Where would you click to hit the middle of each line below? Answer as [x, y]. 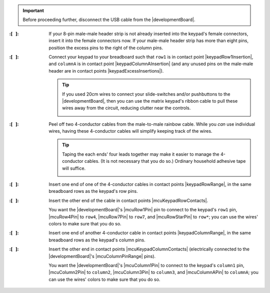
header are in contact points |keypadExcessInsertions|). [106, 71]
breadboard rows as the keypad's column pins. [97, 240]
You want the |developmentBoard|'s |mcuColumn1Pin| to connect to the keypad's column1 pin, [146, 265]
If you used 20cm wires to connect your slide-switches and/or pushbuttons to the [146, 94]
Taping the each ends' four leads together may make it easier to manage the [141, 154]
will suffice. [74, 168]
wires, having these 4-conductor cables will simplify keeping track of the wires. [130, 131]
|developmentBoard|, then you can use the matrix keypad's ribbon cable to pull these [150, 101]
